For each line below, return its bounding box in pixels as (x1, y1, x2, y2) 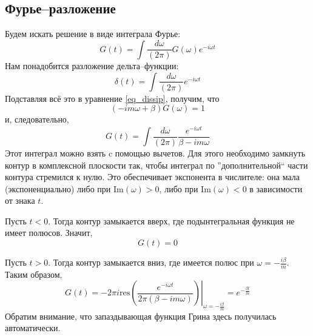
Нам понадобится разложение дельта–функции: (5, 59, 179, 72)
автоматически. (5, 321, 61, 334)
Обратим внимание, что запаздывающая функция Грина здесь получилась (5, 309, 277, 322)
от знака (5, 194, 35, 207)
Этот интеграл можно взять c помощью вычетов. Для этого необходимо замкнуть (5, 146, 306, 159)
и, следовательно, (5, 113, 69, 126)
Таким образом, (5, 267, 62, 280)
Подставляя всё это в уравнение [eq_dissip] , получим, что (5, 92, 220, 104)
